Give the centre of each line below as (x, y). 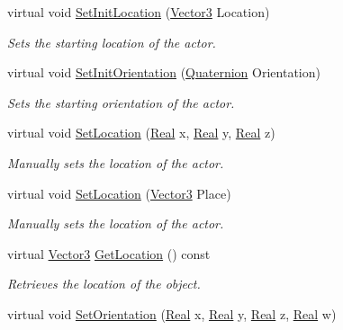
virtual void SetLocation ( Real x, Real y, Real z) (141, 133)
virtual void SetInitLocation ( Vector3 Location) (139, 12)
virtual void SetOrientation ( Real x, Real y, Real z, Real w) (172, 313)
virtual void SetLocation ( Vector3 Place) (119, 193)
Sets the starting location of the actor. (112, 42)
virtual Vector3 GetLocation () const (109, 253)
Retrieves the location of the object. (104, 284)
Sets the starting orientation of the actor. (121, 102)
